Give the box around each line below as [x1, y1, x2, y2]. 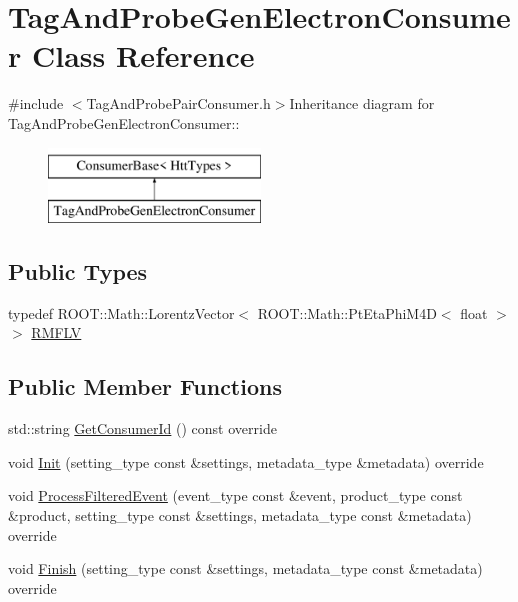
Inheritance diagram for [289, 93, 435, 114]
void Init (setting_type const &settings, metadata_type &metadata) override [8, 451, 484, 472]
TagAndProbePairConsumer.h [86, 93, 271, 114]
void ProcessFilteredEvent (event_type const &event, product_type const [8, 485, 463, 506]
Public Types [8, 256, 148, 287]
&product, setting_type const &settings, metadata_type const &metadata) [8, 505, 472, 526]
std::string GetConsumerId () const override [8, 418, 277, 439]
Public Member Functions [8, 371, 282, 402]
